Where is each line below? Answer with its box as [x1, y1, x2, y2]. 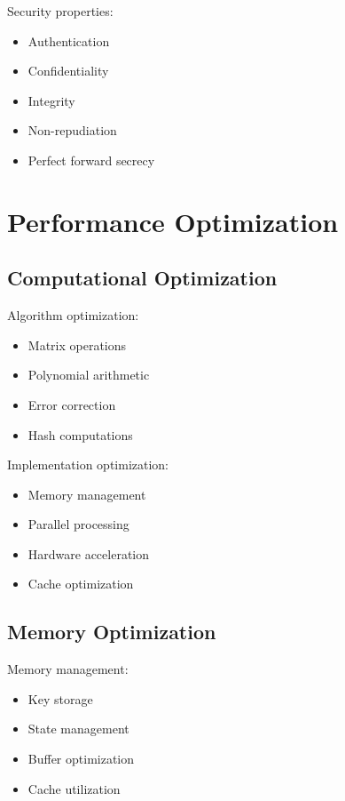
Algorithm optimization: [7, 306, 139, 324]
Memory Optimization [7, 618, 216, 645]
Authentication [27, 31, 110, 50]
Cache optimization [27, 574, 134, 593]
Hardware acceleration [27, 544, 150, 563]
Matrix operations [27, 335, 127, 354]
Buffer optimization [27, 749, 135, 768]
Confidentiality [27, 61, 109, 80]
